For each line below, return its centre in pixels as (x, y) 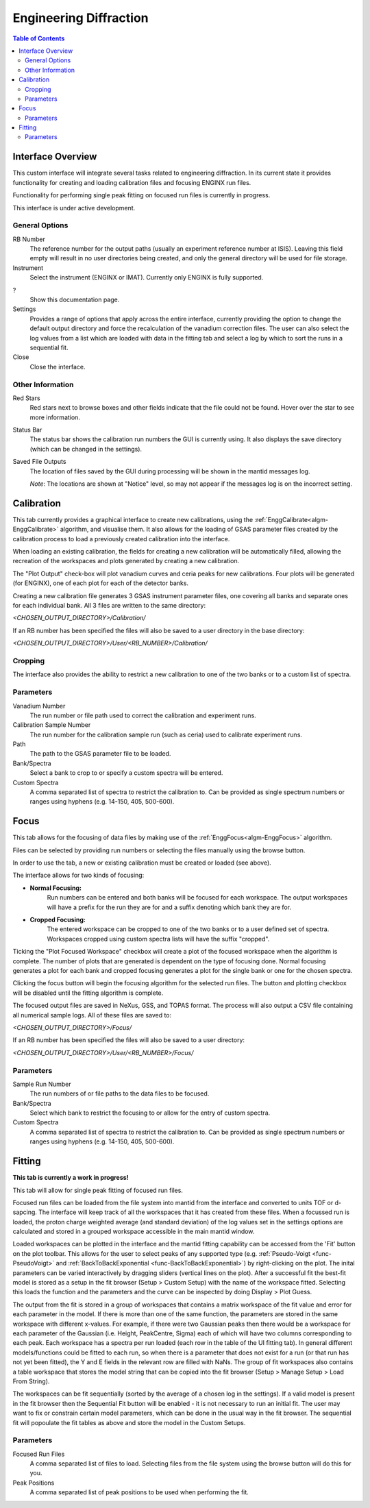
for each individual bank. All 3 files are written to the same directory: (109, 606)
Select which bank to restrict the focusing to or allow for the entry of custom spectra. (150, 1113)
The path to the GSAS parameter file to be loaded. (100, 754)
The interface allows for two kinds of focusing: (78, 875)
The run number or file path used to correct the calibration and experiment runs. (143, 715)
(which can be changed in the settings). (86, 449)
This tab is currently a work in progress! (71, 1178)
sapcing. (25, 1212)
